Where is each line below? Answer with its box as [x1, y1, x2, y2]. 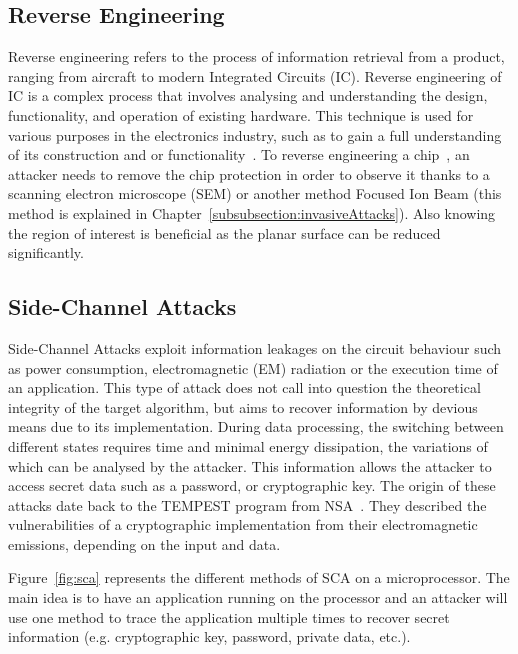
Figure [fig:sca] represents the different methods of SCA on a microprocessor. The [8, 567, 510, 588]
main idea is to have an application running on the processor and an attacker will [8, 587, 508, 608]
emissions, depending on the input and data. [8, 533, 281, 554]
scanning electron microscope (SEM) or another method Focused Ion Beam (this [8, 183, 502, 204]
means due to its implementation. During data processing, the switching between [8, 416, 504, 437]
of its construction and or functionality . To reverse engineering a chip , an [8, 144, 470, 165]
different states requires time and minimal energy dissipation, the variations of [8, 435, 488, 456]
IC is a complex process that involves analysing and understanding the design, [8, 85, 488, 106]
